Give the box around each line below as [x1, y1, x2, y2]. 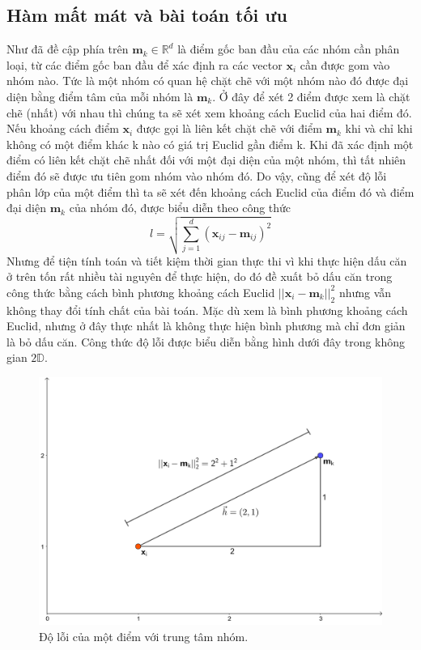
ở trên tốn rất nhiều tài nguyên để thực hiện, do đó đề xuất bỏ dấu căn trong [6, 268, 393, 285]
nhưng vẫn [338, 283, 392, 300]
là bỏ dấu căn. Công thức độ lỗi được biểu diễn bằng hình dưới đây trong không [6, 333, 406, 350]
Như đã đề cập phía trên [6, 40, 129, 57]
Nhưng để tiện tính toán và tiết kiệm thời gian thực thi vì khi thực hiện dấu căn [6, 252, 407, 269]
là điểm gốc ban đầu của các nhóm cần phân [177, 40, 400, 57]
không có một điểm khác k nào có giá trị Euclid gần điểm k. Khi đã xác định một [6, 135, 414, 152]
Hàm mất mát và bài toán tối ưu [6, 2, 287, 28]
